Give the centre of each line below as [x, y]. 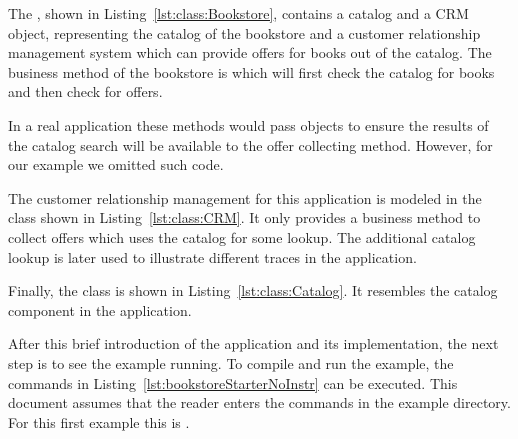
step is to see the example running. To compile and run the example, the [231, 362]
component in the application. [100, 309]
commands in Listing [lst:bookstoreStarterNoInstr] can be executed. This [233, 382]
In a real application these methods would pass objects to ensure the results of [248, 124]
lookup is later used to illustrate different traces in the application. [212, 256]
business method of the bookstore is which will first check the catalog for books [251, 71]
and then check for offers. [85, 91]
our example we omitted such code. [116, 164]
